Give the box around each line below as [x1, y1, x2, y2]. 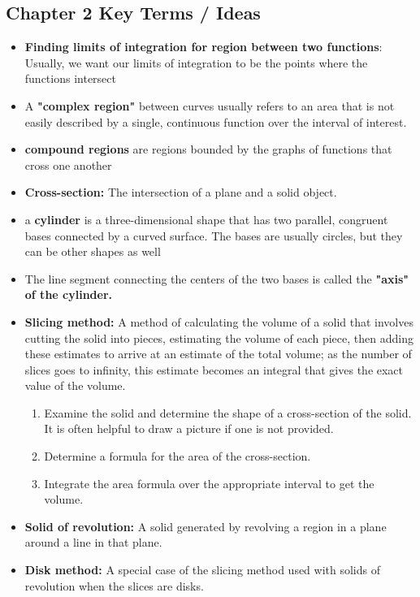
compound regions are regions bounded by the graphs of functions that [24, 141, 392, 158]
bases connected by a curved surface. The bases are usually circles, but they [24, 227, 403, 244]
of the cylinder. [24, 286, 113, 303]
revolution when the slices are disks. [24, 577, 204, 594]
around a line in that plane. [24, 534, 162, 551]
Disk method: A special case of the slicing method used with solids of [24, 561, 380, 578]
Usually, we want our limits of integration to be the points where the [24, 54, 368, 71]
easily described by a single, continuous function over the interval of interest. [24, 113, 407, 130]
